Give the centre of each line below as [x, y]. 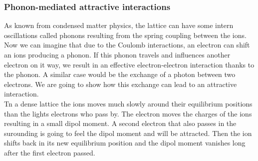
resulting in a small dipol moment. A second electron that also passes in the [120, 123]
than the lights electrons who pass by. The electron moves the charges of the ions [128, 113]
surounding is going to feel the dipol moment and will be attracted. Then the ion [128, 133]
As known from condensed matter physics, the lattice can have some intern [119, 25]
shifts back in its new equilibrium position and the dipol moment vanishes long [125, 143]
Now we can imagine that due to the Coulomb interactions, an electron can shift [127, 45]
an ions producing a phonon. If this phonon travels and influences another [117, 54]
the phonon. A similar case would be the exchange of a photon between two [120, 74]
